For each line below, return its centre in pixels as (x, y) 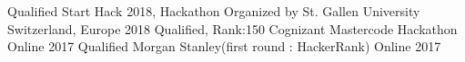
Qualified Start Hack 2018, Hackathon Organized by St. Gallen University (214, 11)
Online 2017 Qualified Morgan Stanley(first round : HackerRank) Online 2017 (224, 46)
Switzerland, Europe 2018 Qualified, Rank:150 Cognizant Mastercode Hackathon (232, 28)
